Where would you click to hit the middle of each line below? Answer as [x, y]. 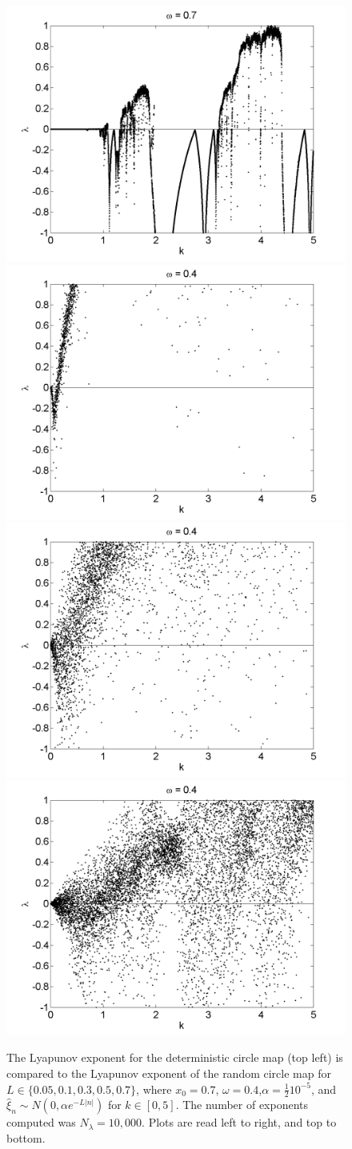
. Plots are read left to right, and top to [239, 1122]
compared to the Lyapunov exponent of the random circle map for [169, 1073]
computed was [41, 1122]
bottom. [26, 1137]
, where [154, 1089]
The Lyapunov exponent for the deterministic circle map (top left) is [175, 1057]
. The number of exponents [242, 1105]
